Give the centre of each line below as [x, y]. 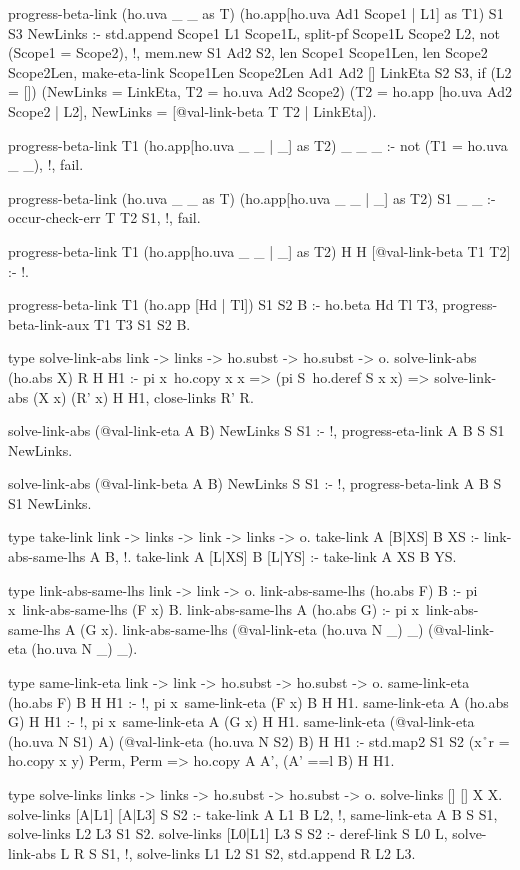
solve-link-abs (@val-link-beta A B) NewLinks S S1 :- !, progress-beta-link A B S [255, 483]
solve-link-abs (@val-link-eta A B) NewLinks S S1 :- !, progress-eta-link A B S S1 [256, 430]
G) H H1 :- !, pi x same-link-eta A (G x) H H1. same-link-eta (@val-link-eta [241, 721]
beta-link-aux [49, 323]
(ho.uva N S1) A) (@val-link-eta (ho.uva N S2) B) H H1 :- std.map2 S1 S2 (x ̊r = [259, 740]
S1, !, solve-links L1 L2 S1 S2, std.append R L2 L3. [258, 852]
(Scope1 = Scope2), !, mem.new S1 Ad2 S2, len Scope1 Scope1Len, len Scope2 [248, 52]
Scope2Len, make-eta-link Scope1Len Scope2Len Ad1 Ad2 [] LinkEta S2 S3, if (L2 [260, 71]
